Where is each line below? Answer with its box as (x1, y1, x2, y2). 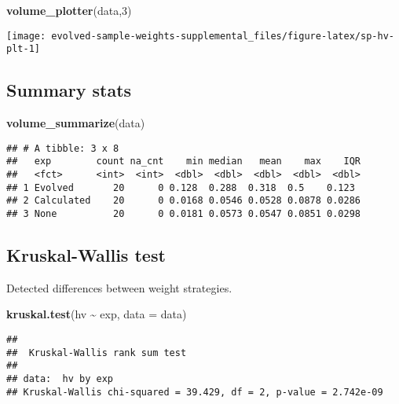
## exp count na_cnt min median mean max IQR (6, 156, 361, 167)
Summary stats (6, 78, 132, 102)
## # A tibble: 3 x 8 (6, 142, 119, 154)
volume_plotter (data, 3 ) (6, 2, 132, 18)
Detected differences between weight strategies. (6, 279, 232, 296)
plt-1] (6, 43, 40, 55)
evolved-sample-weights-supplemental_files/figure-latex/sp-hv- (51, 30, 394, 42)
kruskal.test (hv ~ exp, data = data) (6, 306, 187, 322)
